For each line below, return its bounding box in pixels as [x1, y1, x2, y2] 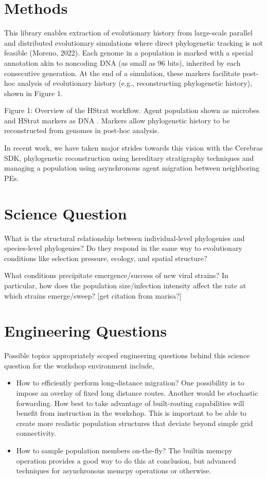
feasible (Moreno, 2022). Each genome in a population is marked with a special [4, 47, 253, 58]
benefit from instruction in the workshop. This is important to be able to [16, 408, 247, 418]
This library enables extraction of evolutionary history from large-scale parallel [4, 27, 253, 38]
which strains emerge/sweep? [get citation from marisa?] [4, 290, 182, 301]
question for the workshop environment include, [4, 360, 154, 371]
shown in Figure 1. [4, 87, 63, 98]
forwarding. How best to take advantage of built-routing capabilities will [16, 397, 244, 408]
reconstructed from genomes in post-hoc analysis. [4, 125, 159, 136]
